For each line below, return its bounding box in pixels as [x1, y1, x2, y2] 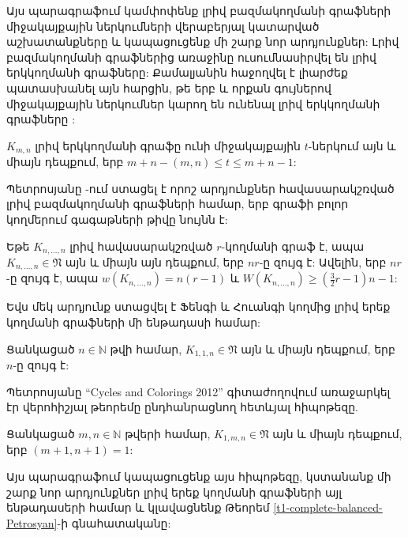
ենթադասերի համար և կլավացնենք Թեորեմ [6, 499, 270, 516]
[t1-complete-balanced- [273, 499, 383, 516]
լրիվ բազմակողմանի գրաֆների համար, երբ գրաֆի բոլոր [6, 195, 349, 212]
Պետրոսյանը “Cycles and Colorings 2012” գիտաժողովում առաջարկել [6, 383, 391, 399]
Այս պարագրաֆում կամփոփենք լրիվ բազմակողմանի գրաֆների [6, 2, 391, 18]
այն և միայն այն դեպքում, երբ [65, 254, 245, 270]
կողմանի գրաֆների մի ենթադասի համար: [6, 314, 260, 331]
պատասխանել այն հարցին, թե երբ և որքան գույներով [6, 79, 331, 96]
